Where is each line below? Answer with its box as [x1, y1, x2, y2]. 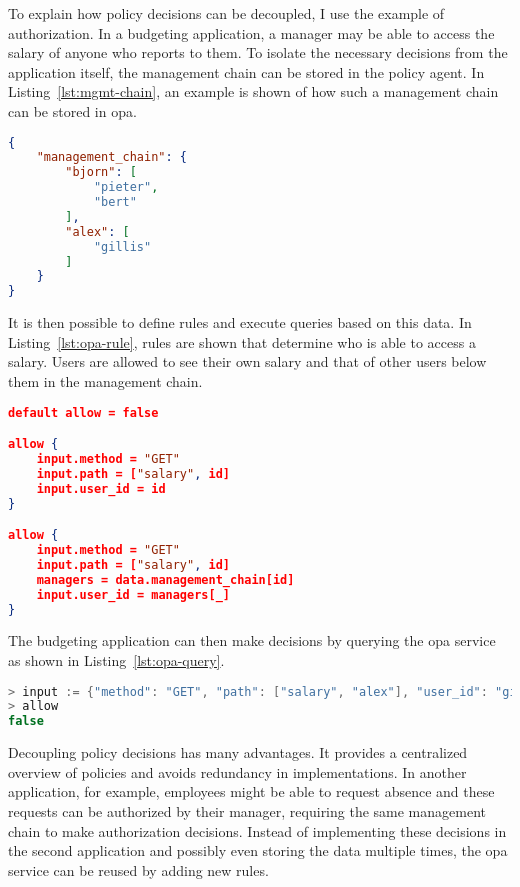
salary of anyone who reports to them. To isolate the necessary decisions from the [8, 42, 508, 63]
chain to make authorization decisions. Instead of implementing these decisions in [8, 820, 507, 841]
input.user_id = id [36, 481, 166, 496]
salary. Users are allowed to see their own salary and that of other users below [8, 351, 487, 372]
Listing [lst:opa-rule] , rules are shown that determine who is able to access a [8, 331, 476, 352]
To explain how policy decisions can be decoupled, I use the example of [8, 3, 445, 23]
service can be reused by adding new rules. [8, 859, 269, 880]
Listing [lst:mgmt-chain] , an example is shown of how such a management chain [8, 81, 499, 102]
